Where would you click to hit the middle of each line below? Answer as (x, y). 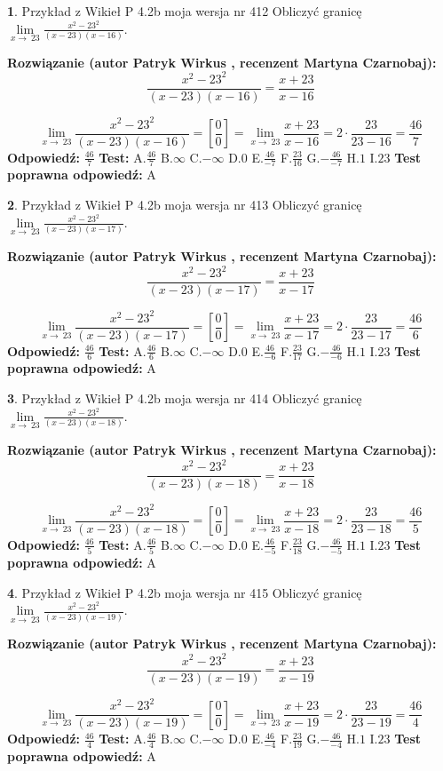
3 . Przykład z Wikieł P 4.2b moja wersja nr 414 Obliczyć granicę (185, 398)
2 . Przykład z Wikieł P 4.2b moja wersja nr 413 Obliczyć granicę (185, 205)
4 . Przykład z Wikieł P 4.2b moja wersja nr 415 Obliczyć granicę (185, 592)
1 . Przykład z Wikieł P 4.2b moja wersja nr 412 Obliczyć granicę (185, 11)
